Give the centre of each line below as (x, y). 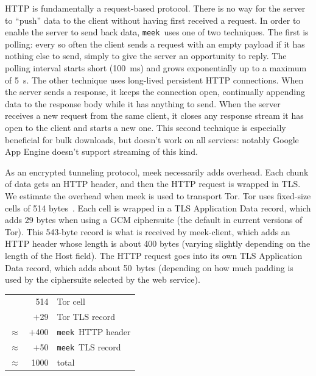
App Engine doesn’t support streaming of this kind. (101, 151)
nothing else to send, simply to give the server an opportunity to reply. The (146, 56)
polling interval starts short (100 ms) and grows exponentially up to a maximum (156, 68)
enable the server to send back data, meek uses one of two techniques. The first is (157, 32)
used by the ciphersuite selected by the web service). (103, 279)
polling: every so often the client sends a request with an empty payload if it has (155, 44)
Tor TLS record (86, 317)
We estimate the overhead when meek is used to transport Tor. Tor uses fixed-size (158, 195)
